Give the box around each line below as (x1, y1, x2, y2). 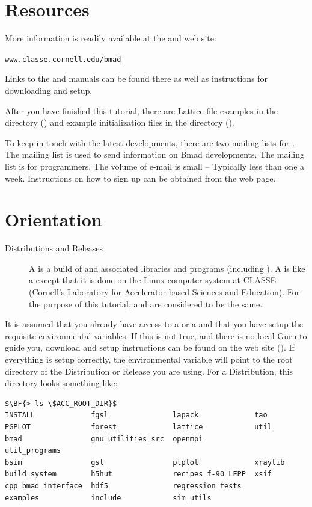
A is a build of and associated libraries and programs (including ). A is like (29, 262, 305, 274)
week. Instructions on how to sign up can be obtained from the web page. (5, 171, 276, 184)
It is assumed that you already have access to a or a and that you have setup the (5, 318, 303, 330)
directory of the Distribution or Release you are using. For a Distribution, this (5, 364, 293, 377)
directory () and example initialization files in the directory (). (5, 116, 234, 129)
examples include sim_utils (5, 493, 212, 502)
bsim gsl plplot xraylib (5, 458, 285, 467)
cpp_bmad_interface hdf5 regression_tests (5, 481, 242, 490)
